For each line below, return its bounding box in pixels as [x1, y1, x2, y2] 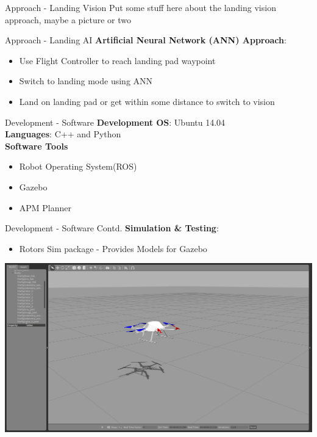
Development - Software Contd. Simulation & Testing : [5, 222, 219, 234]
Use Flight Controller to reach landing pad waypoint [19, 54, 216, 67]
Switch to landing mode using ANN [19, 74, 153, 87]
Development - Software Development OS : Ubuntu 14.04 [5, 115, 226, 128]
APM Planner [19, 201, 72, 214]
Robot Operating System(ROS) [19, 160, 137, 173]
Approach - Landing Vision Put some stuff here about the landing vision [5, 1, 276, 13]
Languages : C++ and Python [5, 128, 121, 140]
